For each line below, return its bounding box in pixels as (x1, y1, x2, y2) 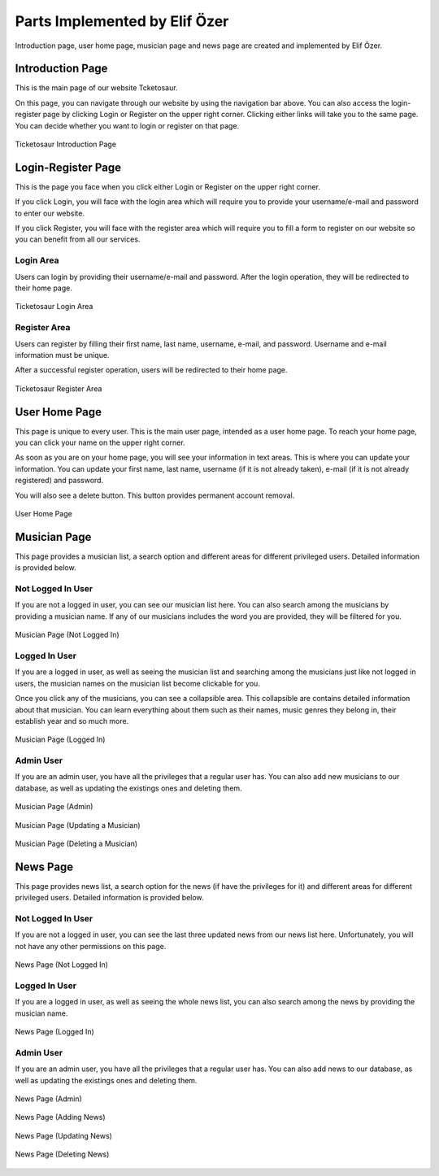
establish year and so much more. (15, 716, 129, 725)
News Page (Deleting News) (15, 1149, 110, 1159)
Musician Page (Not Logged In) (15, 630, 120, 640)
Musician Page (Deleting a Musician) (15, 838, 138, 848)
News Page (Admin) (15, 1094, 83, 1104)
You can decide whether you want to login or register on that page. (15, 120, 240, 130)
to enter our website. (15, 208, 85, 218)
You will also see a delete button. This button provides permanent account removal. (15, 490, 295, 500)
